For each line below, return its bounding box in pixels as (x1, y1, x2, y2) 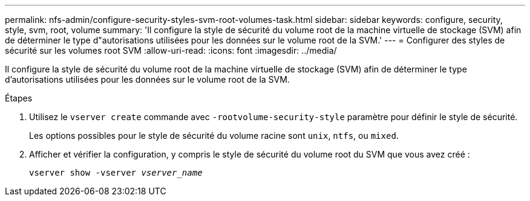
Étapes (5, 93, 33, 103)
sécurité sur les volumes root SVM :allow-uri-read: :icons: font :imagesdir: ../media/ (5, 45, 337, 56)
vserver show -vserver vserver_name (29, 168, 203, 177)
